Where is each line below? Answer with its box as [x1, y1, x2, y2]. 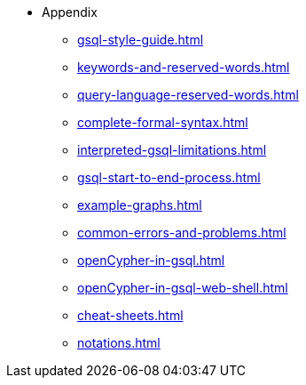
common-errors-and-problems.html [77, 225, 286, 240]
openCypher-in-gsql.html [77, 253, 225, 268]
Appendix [42, 4, 98, 20]
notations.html [77, 335, 161, 350]
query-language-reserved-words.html [77, 87, 299, 102]
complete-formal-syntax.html [77, 115, 248, 130]
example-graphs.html [77, 197, 202, 213]
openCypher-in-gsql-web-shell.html [77, 280, 288, 295]
